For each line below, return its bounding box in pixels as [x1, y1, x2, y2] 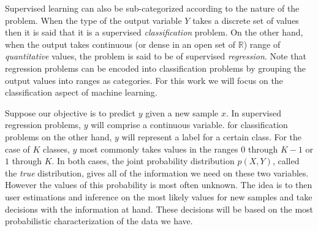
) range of [243, 37, 281, 50]
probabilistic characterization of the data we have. [5, 214, 193, 227]
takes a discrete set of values [192, 13, 299, 26]
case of [5, 142, 30, 155]
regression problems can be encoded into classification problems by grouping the [5, 61, 306, 74]
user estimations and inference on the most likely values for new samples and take [5, 190, 312, 203]
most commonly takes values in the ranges [80, 142, 238, 155]
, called [272, 154, 300, 167]
